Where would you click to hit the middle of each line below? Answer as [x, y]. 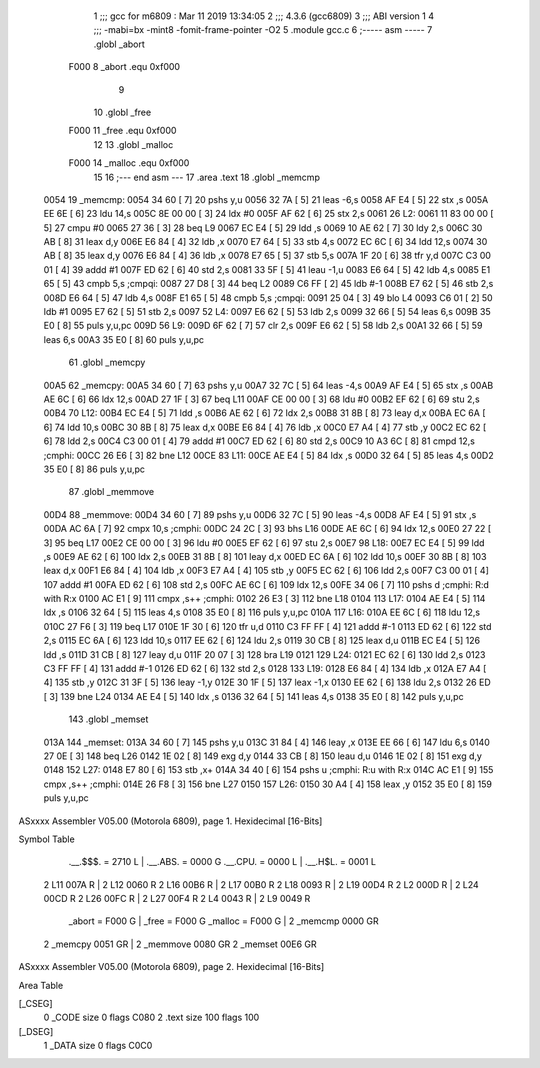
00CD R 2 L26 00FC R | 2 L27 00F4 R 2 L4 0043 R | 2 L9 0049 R [177, 899]
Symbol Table [46, 839]
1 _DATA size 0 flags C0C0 [98, 1046]
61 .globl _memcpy [107, 362]
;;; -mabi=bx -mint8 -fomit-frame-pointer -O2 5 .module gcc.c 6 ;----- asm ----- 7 [263, 30]
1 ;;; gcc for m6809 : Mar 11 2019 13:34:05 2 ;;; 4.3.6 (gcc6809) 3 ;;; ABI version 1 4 [264, 16]
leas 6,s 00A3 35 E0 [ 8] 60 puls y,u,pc [124, 339]
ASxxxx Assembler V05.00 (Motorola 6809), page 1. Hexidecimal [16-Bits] [170, 821]
